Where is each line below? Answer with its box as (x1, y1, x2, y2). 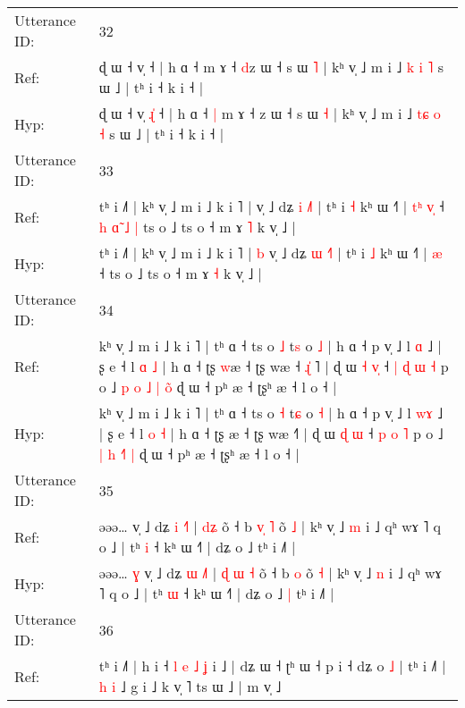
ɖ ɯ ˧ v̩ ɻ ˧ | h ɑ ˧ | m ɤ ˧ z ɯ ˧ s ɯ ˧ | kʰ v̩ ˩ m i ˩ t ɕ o (98, 103, 441, 123)
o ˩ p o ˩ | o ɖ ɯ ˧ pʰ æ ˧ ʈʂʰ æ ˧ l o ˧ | (98, 376, 337, 397)
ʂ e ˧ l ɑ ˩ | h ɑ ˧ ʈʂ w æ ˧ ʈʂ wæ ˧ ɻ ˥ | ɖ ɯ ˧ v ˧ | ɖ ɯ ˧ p (98, 356, 449, 376)
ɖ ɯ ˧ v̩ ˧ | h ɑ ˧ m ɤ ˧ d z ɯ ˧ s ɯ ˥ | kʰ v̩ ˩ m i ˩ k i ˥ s (98, 56, 444, 77)
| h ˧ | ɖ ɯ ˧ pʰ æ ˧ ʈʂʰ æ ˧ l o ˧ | (98, 443, 300, 464)
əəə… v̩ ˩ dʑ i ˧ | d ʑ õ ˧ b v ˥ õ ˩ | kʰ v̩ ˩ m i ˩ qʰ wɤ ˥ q (98, 516, 442, 536)
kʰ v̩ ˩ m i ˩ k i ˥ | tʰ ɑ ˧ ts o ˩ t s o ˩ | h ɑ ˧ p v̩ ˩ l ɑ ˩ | (98, 335, 442, 356)
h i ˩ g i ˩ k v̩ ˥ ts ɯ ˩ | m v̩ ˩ (98, 676, 282, 696)
